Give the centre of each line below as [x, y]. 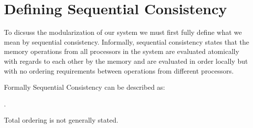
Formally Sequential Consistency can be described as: [85, 87]
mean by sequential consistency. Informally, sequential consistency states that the [127, 41]
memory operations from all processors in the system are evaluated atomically [122, 51]
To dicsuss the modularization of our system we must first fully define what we [123, 32]
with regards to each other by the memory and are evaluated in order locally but [126, 61]
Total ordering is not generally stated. [61, 120]
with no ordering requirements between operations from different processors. [119, 70]
